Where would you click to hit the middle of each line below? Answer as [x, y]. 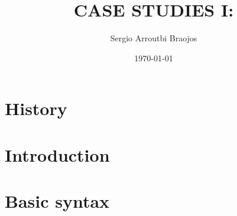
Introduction [57, 154]
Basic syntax [57, 201]
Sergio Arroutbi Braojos [154, 38]
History [36, 108]
